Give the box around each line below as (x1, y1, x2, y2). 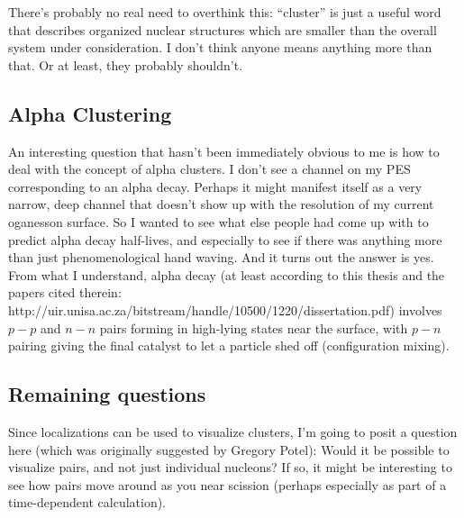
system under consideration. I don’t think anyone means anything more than (8, 38, 432, 57)
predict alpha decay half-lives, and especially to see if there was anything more (8, 230, 442, 249)
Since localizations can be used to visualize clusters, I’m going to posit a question (8, 422, 458, 441)
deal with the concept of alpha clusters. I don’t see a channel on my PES (8, 159, 411, 178)
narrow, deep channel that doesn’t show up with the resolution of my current (8, 195, 434, 214)
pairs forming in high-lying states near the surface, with (99, 318, 408, 337)
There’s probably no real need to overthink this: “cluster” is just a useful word (8, 3, 441, 21)
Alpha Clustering (8, 99, 172, 127)
